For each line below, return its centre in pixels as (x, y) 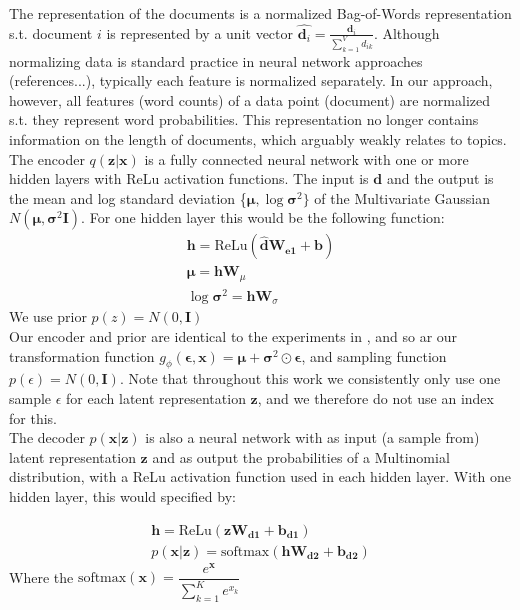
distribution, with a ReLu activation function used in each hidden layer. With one (260, 476)
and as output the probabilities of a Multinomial (301, 456)
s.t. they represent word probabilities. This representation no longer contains (244, 119)
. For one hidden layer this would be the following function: (263, 217)
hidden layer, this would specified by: (122, 496)
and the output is (440, 178)
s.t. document (51, 32)
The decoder (47, 437)
